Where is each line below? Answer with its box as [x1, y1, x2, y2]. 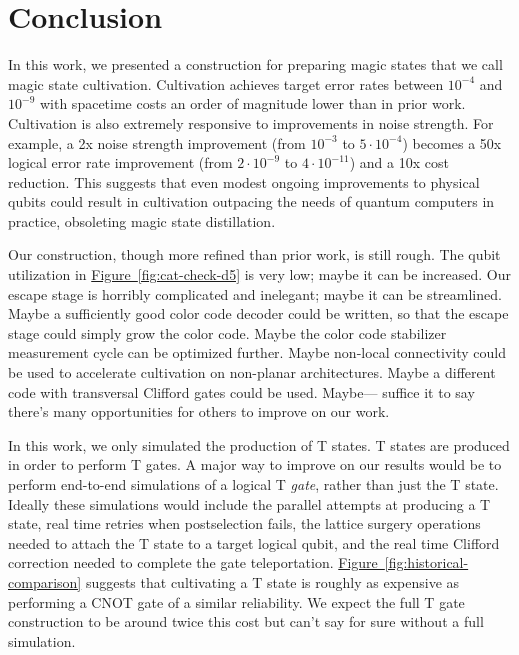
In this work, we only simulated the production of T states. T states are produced [8, 434, 510, 455]
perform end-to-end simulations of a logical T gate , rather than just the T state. [8, 474, 499, 494]
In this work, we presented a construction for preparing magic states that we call [8, 54, 503, 75]
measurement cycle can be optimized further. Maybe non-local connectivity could [8, 342, 506, 363]
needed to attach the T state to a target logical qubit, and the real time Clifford [8, 532, 500, 553]
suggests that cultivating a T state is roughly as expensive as [85, 571, 460, 592]
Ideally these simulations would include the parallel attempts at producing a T [8, 493, 491, 514]
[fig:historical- [384, 552, 469, 573]
